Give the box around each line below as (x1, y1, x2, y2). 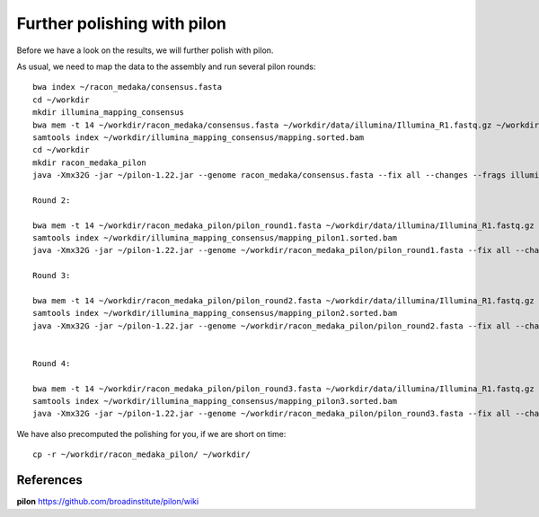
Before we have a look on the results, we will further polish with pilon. (16, 45, 274, 56)
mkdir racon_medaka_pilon (32, 157, 147, 168)
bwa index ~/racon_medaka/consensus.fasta (32, 82, 223, 92)
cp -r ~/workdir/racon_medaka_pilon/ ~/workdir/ (32, 450, 251, 460)
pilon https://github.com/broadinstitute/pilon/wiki (16, 496, 199, 507)
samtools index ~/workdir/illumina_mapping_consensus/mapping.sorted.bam (32, 132, 365, 143)
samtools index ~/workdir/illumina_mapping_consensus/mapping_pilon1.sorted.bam (32, 233, 398, 243)
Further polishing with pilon (16, 13, 226, 33)
